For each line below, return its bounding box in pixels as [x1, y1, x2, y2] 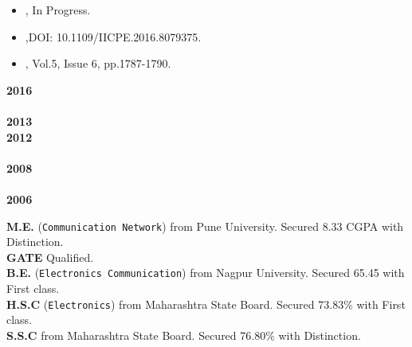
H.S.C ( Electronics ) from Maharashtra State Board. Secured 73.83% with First [6, 295, 406, 312]
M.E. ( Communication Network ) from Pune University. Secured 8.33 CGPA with [6, 217, 404, 234]
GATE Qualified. [6, 248, 94, 265]
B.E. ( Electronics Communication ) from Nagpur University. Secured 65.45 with [6, 264, 405, 281]
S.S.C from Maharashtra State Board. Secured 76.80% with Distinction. [6, 326, 361, 343]
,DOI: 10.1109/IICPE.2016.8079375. [25, 28, 202, 45]
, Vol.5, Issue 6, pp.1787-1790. [25, 55, 171, 72]
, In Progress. [25, 2, 91, 18]
